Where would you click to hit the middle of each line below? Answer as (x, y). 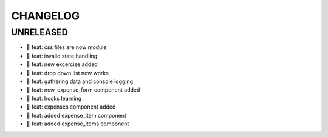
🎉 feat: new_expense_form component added (83, 90)
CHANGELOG (46, 16)
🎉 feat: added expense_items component (78, 124)
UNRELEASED (39, 32)
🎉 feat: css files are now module (67, 47)
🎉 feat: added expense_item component (77, 115)
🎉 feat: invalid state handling (62, 56)
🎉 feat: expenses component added (71, 107)
